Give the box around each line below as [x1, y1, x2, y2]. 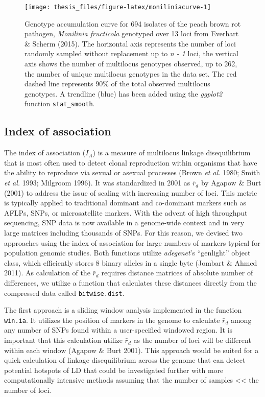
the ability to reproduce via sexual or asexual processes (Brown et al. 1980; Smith [4, 167, 260, 178]
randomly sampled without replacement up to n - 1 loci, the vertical [25, 48, 238, 59]
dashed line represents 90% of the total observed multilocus [25, 78, 210, 89]
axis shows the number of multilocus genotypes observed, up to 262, [25, 58, 237, 69]
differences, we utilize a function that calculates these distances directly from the [4, 277, 257, 288]
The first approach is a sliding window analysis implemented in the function [4, 305, 242, 315]
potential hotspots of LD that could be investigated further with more [4, 364, 224, 375]
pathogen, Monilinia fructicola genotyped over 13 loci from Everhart [25, 28, 239, 39]
